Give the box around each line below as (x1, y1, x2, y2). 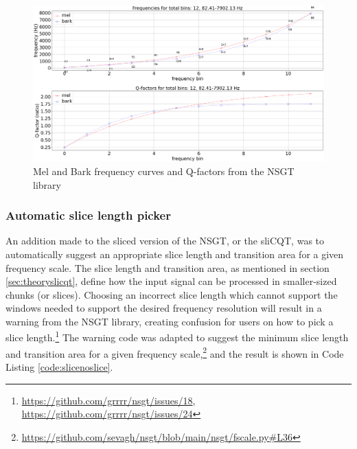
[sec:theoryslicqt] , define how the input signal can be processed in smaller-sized (5, 274, 337, 288)
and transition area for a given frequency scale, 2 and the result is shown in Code (5, 344, 344, 360)
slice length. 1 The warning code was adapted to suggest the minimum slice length (5, 328, 349, 345)
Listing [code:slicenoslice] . (5, 359, 113, 373)
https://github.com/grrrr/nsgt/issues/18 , (21, 393, 196, 407)
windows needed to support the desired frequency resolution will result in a (5, 301, 322, 315)
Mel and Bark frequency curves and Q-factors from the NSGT (33, 163, 295, 178)
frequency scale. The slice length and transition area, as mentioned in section (5, 260, 330, 275)
